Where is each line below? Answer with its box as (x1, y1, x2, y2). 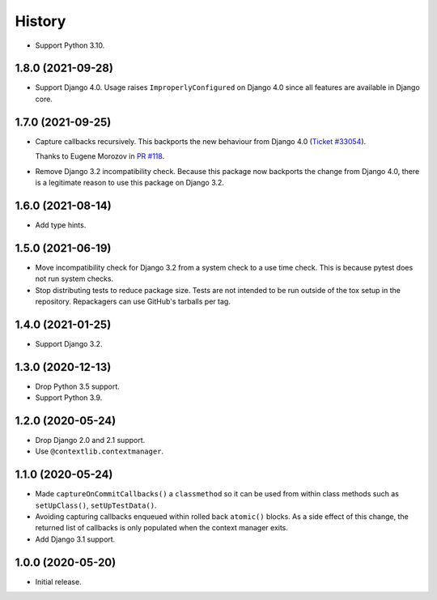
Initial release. (35, 577, 82, 586)
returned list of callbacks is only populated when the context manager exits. (35, 523, 289, 533)
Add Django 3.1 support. (35, 534, 116, 544)
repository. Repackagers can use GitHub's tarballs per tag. (35, 296, 231, 306)
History (15, 12, 66, 30)
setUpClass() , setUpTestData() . (35, 500, 157, 510)
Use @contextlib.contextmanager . (35, 446, 164, 457)
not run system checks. (35, 274, 113, 283)
